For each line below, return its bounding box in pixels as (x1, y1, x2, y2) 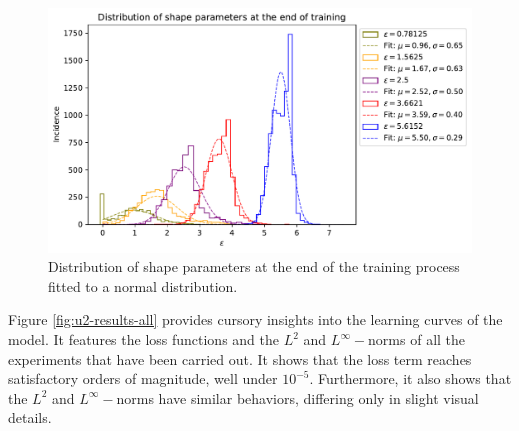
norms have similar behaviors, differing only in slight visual (116, 387, 479, 408)
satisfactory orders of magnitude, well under (8, 368, 278, 389)
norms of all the (368, 329, 466, 350)
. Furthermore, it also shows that (309, 368, 512, 389)
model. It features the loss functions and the (8, 329, 280, 350)
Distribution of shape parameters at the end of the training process (48, 256, 460, 277)
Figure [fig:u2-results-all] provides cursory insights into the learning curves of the (8, 309, 503, 330)
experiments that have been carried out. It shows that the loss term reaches (8, 348, 472, 369)
